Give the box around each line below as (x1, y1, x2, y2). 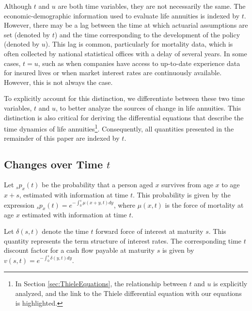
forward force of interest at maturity (95, 226, 204, 236)
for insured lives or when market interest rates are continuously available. (4, 67, 222, 78)
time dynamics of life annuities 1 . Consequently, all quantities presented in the (4, 122, 234, 133)
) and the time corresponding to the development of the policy (54, 29, 240, 39)
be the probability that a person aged (42, 180, 153, 190)
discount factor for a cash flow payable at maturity (4, 245, 155, 255)
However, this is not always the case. (4, 77, 113, 87)
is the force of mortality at (165, 199, 244, 210)
